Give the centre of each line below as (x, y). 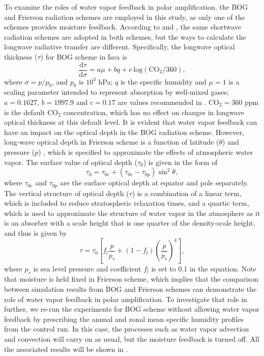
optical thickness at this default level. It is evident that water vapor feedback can (131, 122)
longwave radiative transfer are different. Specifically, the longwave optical (120, 47)
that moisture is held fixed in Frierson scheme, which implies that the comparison (131, 279)
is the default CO (31, 112)
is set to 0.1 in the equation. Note (204, 268)
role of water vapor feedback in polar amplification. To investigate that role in (126, 299)
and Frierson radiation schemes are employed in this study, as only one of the (125, 17)
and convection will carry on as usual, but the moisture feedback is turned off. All (132, 338)
